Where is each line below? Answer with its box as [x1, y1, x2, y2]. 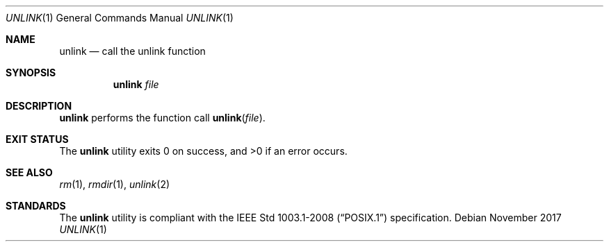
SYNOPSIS [6, 67, 56, 78]
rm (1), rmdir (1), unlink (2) [59, 178, 170, 190]
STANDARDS [6, 200, 66, 212]
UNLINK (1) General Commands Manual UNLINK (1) [6, 12, 234, 24]
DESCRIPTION [6, 100, 72, 112]
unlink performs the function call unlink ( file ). [59, 112, 266, 123]
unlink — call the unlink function [59, 45, 206, 57]
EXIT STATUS [6, 133, 69, 145]
